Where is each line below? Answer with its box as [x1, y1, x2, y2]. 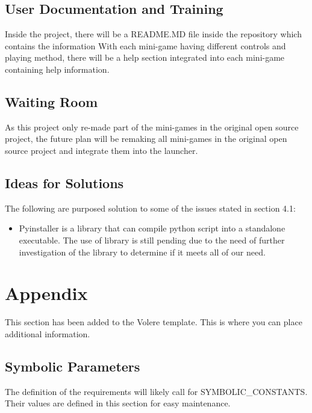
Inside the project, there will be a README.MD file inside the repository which [5, 28, 302, 40]
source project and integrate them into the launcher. [5, 144, 198, 156]
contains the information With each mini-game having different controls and [5, 39, 286, 52]
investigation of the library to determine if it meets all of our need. [19, 245, 266, 258]
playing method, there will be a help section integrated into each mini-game [5, 51, 285, 64]
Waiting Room [5, 92, 98, 111]
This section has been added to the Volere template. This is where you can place [5, 316, 302, 328]
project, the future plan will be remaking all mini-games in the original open [5, 132, 287, 145]
